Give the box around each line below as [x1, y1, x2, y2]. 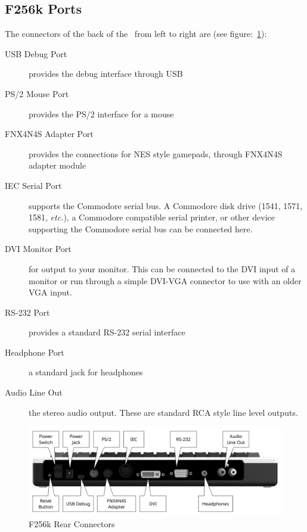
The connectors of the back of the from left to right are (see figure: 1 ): [5, 27, 267, 40]
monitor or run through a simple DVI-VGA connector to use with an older [29, 274, 302, 287]
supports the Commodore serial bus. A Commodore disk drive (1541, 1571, [29, 199, 303, 211]
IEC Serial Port [5, 179, 62, 191]
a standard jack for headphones [29, 366, 143, 378]
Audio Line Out [5, 386, 63, 399]
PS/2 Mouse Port [5, 87, 69, 99]
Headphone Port [5, 346, 64, 358]
